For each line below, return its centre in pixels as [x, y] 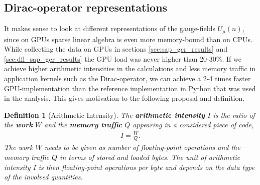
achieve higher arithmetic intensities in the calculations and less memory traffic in [130, 68]
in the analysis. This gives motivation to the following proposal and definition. [124, 98]
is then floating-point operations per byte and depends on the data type [146, 167]
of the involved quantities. [43, 177]
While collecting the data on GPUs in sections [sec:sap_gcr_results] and [116, 49]
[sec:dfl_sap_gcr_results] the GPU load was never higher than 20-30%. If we [123, 58]
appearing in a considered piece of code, [193, 125]
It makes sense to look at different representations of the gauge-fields [110, 28]
